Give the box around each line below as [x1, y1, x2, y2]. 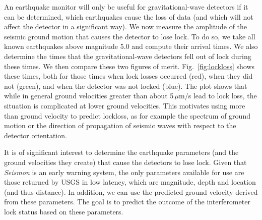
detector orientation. [4, 130, 67, 140]
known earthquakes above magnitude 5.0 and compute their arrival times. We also [4, 41, 258, 51]
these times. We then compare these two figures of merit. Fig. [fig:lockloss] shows [4, 61, 255, 71]
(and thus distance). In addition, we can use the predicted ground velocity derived [4, 186, 258, 197]
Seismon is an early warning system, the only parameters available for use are [4, 167, 244, 177]
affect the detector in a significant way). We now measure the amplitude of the [4, 21, 247, 32]
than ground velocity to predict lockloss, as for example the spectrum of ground [4, 110, 250, 121]
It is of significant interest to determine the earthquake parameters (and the [4, 147, 239, 157]
